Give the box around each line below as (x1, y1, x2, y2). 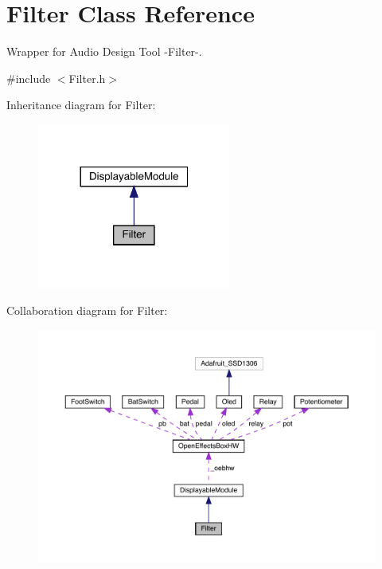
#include (6, 69, 51, 86)
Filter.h (68, 69, 106, 86)
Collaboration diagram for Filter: (6, 301, 168, 318)
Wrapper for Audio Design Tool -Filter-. (6, 43, 202, 60)
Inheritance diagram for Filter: (6, 96, 156, 113)
